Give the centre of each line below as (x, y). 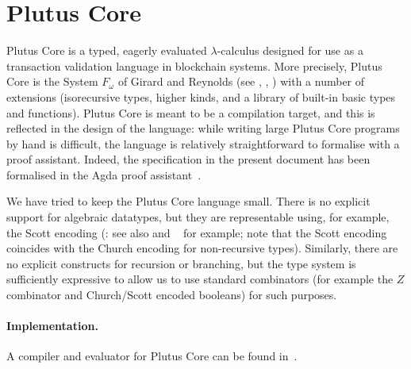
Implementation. (52, 326)
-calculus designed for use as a (290, 50)
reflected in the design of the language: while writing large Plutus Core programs (203, 128)
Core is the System (52, 81)
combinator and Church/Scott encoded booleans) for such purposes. (172, 295)
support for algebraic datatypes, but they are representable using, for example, (198, 217)
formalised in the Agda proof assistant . (104, 174)
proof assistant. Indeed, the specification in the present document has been (188, 159)
